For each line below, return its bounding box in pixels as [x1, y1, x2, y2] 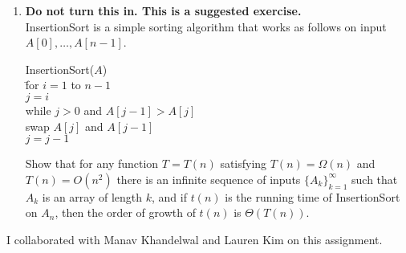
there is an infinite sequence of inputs [116, 170, 301, 187]
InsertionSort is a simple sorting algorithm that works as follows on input [25, 18, 387, 35]
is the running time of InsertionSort [225, 188, 400, 205]
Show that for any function [25, 155, 159, 172]
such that [351, 170, 398, 187]
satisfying [220, 155, 267, 172]
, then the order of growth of [55, 204, 196, 221]
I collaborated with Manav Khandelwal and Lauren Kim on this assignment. [6, 231, 383, 247]
